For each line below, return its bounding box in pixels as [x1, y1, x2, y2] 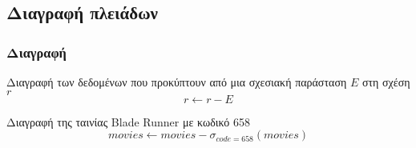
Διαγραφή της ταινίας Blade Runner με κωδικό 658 [6, 113, 250, 130]
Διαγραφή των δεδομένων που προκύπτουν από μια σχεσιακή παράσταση [6, 74, 347, 90]
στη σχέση [361, 74, 410, 90]
